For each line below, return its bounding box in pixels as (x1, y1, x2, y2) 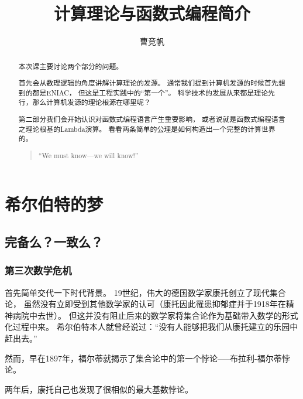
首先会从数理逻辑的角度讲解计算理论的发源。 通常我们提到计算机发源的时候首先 (18, 78, 278, 88)
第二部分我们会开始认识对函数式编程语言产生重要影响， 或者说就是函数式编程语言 (18, 114, 285, 124)
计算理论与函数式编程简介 (53, 1, 250, 25)
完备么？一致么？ (5, 233, 103, 251)
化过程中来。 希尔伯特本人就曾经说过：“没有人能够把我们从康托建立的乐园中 (5, 320, 298, 333)
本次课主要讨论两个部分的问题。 (18, 61, 123, 71)
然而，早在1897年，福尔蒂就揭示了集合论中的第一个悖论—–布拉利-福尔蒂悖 (5, 352, 290, 364)
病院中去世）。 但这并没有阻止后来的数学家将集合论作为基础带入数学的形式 (12, 309, 298, 321)
